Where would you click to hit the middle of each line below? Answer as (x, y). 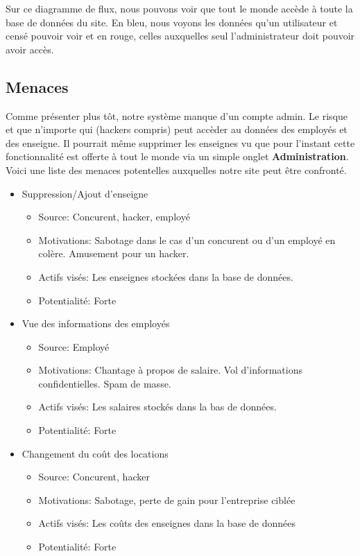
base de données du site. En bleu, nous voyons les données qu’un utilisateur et (172, 22)
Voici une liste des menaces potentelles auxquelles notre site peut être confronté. (176, 170)
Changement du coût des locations (95, 453)
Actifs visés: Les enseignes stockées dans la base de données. (166, 276)
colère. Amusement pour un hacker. (114, 253)
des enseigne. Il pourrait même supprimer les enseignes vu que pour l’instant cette (180, 142)
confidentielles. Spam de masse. (105, 383)
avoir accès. (30, 49)
